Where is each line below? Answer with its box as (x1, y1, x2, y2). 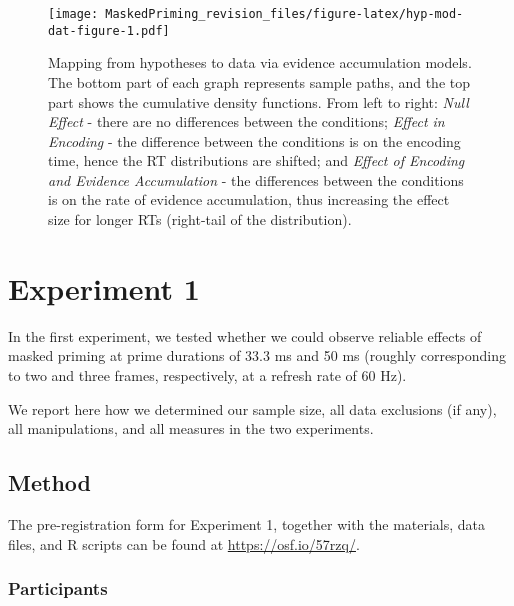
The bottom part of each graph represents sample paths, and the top (48, 71, 471, 92)
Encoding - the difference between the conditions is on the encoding (48, 130, 461, 151)
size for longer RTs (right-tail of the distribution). (48, 209, 352, 230)
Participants (8, 576, 108, 601)
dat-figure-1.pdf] (48, 23, 170, 38)
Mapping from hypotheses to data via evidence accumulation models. (48, 52, 472, 73)
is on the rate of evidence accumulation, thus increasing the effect (48, 189, 450, 210)
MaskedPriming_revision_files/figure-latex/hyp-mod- (105, 7, 464, 21)
